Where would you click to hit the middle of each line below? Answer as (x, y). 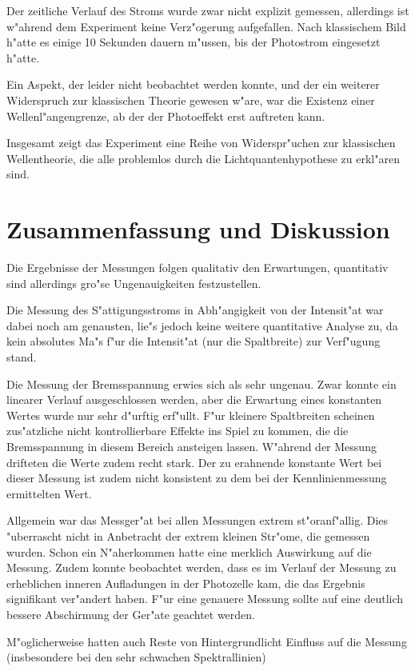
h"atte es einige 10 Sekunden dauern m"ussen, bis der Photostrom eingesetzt (194, 42)
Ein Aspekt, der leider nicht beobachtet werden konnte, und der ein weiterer (193, 84)
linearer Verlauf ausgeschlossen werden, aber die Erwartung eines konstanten (194, 399)
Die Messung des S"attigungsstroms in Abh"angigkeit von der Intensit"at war (195, 310)
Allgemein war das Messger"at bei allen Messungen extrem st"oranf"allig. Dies (198, 520)
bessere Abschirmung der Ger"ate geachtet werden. (131, 614)
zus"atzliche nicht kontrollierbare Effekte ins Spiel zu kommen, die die (178, 431)
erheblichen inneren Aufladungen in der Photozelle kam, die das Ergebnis (186, 583)
